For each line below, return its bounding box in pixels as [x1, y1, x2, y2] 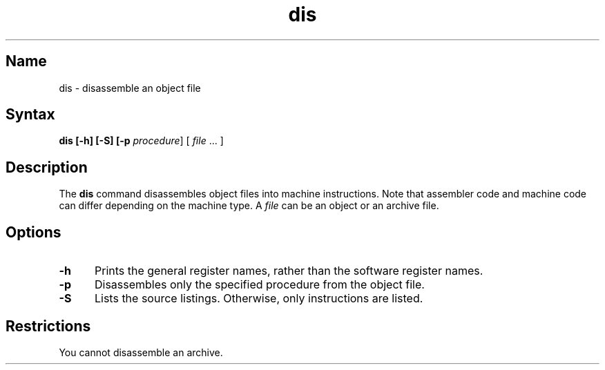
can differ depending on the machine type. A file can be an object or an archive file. [59, 199, 439, 212]
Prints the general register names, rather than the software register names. [94, 264, 483, 278]
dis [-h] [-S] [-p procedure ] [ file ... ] [59, 135, 224, 147]
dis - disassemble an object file [59, 81, 201, 94]
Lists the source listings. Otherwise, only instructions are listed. [94, 291, 423, 306]
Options [6, 223, 61, 241]
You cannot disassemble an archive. [59, 346, 223, 358]
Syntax [6, 106, 55, 124]
